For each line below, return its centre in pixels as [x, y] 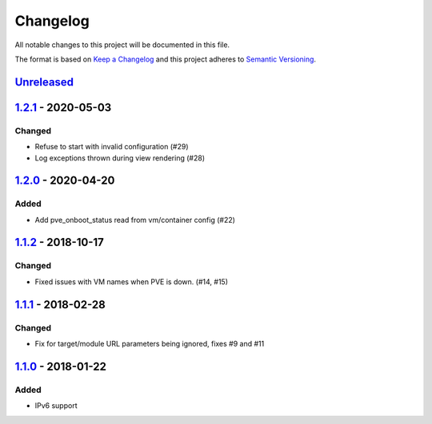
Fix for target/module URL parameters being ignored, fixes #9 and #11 [150, 343]
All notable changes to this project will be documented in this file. [122, 45]
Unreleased [44, 82]
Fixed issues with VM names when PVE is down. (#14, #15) [131, 281]
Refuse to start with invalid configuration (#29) [112, 147]
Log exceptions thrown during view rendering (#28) [120, 158]
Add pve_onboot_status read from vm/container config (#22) [135, 220]
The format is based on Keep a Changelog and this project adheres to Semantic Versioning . [165, 59]
